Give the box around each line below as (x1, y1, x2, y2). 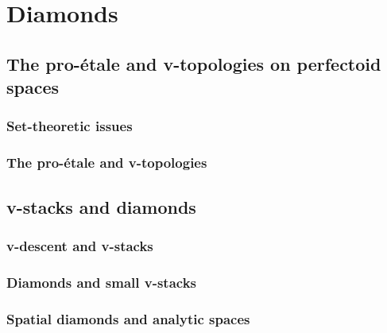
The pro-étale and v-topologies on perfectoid (6, 51, 381, 76)
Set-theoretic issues (6, 116, 133, 136)
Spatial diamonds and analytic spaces (6, 308, 250, 328)
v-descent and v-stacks (6, 235, 153, 255)
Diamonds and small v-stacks (6, 272, 197, 292)
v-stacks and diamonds (6, 194, 196, 219)
